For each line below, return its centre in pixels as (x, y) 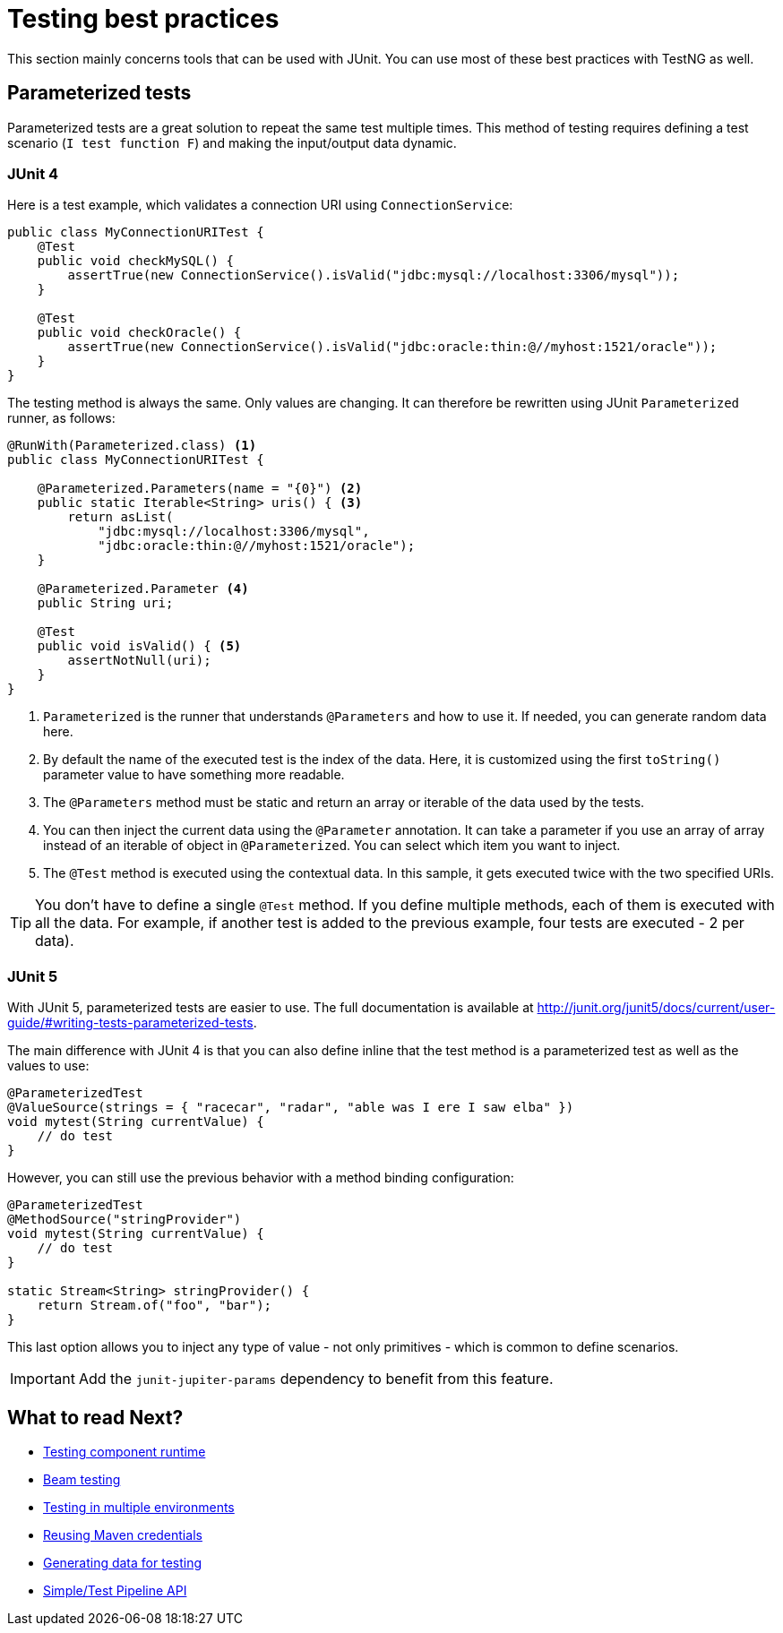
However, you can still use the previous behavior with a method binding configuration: (261, 1178)
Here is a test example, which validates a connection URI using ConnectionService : (260, 205)
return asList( (120, 517)
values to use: (48, 1066)
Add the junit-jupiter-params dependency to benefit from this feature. (316, 1379)
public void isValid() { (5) (139, 646)
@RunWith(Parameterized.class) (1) (132, 446)
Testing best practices (143, 19)
